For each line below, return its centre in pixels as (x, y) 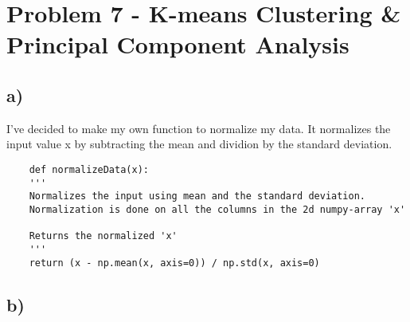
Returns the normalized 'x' (103, 236)
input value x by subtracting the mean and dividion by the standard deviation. (199, 144)
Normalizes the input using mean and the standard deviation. (197, 196)
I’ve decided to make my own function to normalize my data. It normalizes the (199, 128)
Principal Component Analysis (178, 44)
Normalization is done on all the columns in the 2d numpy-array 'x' (217, 209)
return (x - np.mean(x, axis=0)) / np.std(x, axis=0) (174, 263)
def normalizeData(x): (89, 169)
